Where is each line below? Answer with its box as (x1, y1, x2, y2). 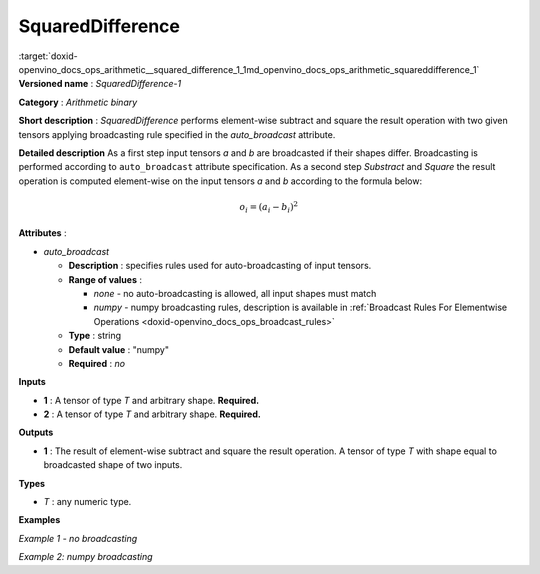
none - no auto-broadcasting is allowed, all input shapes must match (93, 287, 377, 299)
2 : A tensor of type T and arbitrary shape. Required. (43, 408, 262, 420)
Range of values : (68, 273, 143, 285)
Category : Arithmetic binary (18, 96, 138, 108)
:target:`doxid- (18, 50, 79, 62)
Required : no (68, 357, 125, 369)
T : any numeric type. (43, 496, 132, 508)
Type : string (68, 330, 122, 342)
